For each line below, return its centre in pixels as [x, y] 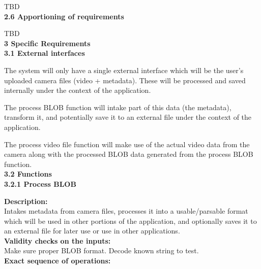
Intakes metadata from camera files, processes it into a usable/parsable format [126, 211]
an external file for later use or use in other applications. [92, 231]
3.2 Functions [28, 174]
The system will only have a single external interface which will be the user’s [124, 70]
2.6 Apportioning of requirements [64, 16]
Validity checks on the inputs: [57, 240]
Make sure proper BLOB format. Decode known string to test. [101, 250]
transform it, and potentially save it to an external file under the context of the [128, 117]
